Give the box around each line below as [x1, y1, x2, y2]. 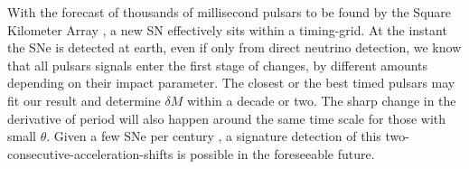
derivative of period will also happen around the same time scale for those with [7, 108, 446, 127]
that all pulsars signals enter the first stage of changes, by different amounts [7, 55, 428, 74]
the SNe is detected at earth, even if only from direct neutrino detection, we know [7, 38, 462, 57]
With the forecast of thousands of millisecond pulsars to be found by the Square [7, 3, 452, 21]
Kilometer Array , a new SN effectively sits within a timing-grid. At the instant [7, 20, 447, 39]
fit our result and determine [7, 90, 161, 109]
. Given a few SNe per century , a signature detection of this [46, 127, 381, 146]
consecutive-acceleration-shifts [7, 144, 174, 163]
